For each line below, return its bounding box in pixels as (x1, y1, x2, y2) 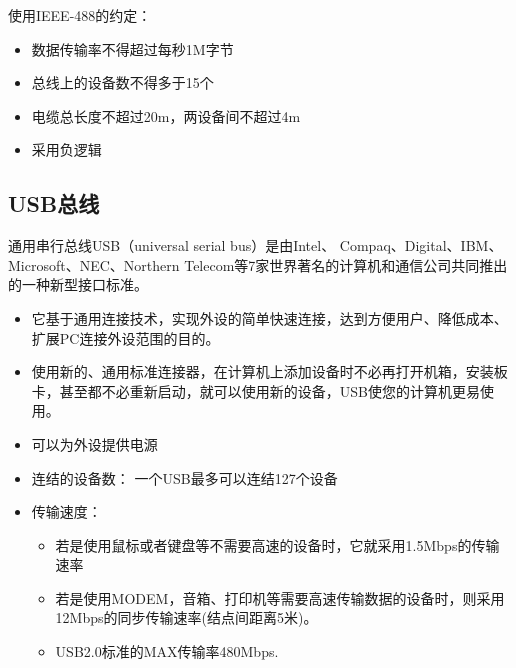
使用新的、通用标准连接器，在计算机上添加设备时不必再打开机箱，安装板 (31, 361, 508, 382)
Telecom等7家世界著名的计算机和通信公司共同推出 (184, 254, 508, 275)
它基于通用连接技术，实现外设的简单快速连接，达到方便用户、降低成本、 (31, 307, 508, 328)
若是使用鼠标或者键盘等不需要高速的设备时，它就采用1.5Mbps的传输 (55, 534, 500, 555)
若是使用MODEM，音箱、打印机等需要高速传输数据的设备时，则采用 (55, 587, 505, 608)
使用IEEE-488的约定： (8, 5, 152, 25)
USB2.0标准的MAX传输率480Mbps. (55, 641, 279, 662)
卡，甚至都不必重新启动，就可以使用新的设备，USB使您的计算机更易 (31, 380, 480, 401)
